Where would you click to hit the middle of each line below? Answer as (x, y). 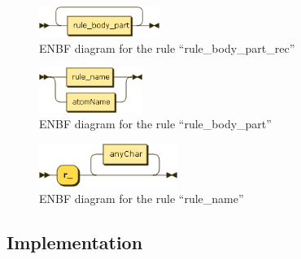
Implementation (75, 242)
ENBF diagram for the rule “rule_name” (142, 198)
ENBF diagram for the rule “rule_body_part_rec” (167, 47)
